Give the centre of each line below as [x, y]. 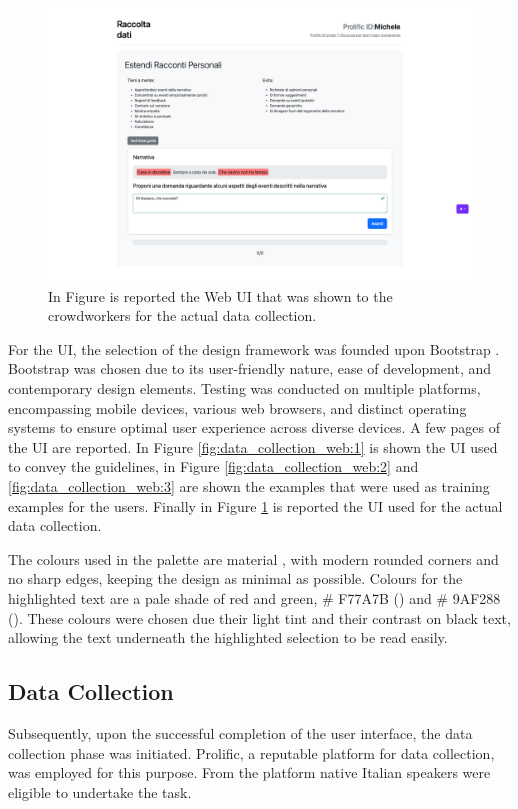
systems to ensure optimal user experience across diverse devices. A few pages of [254, 427]
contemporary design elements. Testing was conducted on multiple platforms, [244, 388]
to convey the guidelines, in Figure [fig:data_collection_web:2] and [213, 466]
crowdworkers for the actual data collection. [182, 315]
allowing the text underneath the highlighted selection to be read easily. [228, 637]
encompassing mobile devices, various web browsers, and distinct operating [237, 407]
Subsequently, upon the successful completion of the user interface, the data [240, 733]
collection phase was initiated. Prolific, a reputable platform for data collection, [251, 752]
